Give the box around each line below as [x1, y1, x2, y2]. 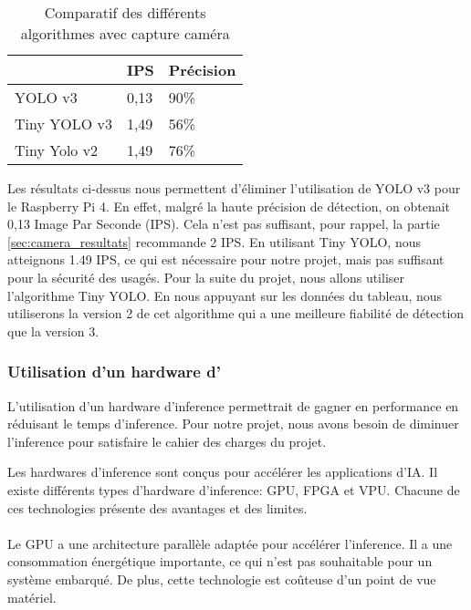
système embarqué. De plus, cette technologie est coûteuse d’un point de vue [7, 569, 436, 588]
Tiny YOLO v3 [15, 113, 112, 134]
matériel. [7, 587, 57, 606]
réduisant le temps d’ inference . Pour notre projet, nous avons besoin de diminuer [7, 414, 459, 433]
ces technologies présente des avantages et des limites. [7, 498, 308, 517]
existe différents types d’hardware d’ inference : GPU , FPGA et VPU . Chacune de [7, 480, 460, 499]
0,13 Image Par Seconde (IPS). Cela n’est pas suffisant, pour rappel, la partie [7, 214, 440, 233]
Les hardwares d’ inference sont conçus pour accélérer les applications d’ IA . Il [7, 462, 438, 481]
